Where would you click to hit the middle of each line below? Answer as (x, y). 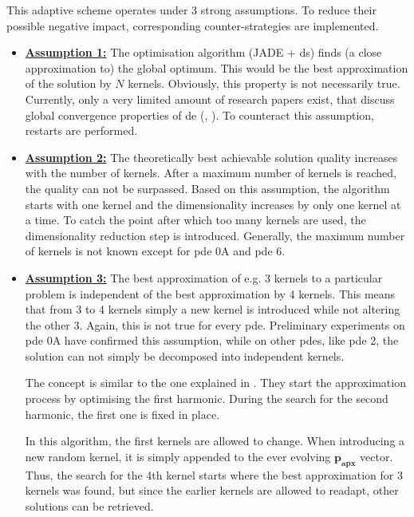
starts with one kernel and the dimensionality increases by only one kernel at (213, 204)
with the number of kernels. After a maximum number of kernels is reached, (211, 173)
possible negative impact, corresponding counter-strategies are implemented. (193, 25)
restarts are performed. (81, 130)
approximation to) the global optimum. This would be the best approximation (217, 67)
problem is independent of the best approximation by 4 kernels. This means (210, 293)
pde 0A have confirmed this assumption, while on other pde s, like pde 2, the (212, 340)
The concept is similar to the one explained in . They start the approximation (215, 383)
